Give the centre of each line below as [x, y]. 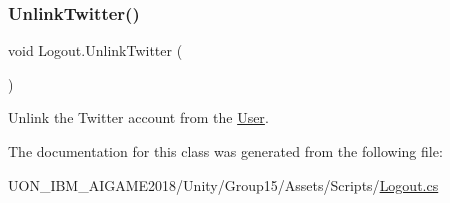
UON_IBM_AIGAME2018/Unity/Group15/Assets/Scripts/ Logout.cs [223, 184]
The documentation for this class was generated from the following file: [225, 151]
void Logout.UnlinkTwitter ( [95, 50]
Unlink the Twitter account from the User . [138, 117]
